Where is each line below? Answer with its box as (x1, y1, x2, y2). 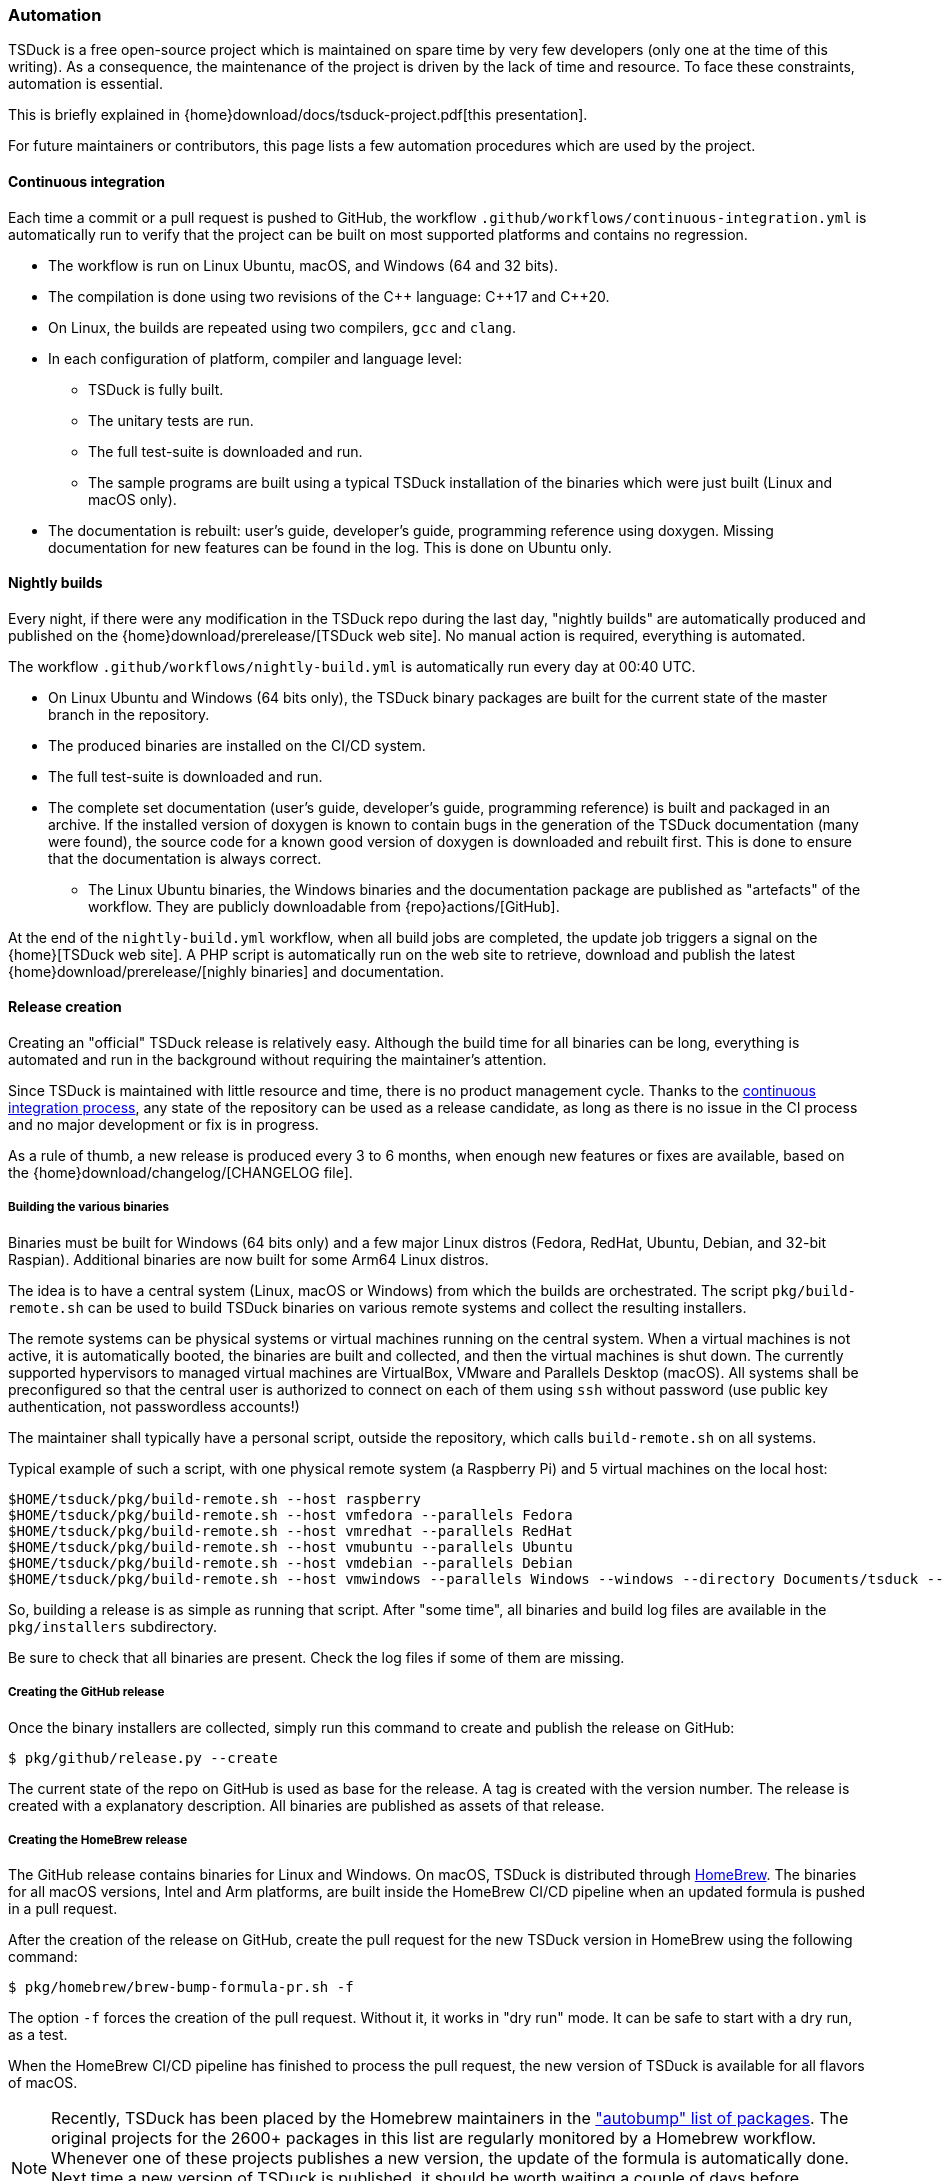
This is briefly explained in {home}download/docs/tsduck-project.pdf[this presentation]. (8, 106, 588, 124)
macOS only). (88, 490, 177, 508)
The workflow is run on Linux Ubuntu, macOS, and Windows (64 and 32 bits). (48, 256, 559, 274)
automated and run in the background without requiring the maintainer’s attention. (8, 1051, 547, 1069)
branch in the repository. (48, 705, 210, 723)
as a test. (8, 2026, 68, 2044)
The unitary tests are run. (88, 411, 254, 429)
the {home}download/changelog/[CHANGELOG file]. (8, 1164, 353, 1182)
